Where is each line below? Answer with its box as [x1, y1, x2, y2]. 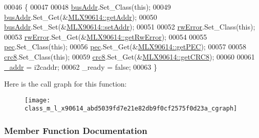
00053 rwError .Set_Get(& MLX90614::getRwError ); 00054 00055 [4, 31, 207, 42]
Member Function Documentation [4, 124, 147, 136]
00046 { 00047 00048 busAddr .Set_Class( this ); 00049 [4, 2, 171, 12]
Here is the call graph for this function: [4, 78, 127, 89]
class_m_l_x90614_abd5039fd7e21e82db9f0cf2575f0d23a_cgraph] [25, 105, 238, 113]
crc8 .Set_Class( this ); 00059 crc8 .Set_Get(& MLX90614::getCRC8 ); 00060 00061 [4, 51, 255, 62]
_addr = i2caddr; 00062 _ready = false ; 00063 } [4, 61, 157, 72]
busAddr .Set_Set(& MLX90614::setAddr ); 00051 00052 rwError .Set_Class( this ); [4, 21, 255, 32]
